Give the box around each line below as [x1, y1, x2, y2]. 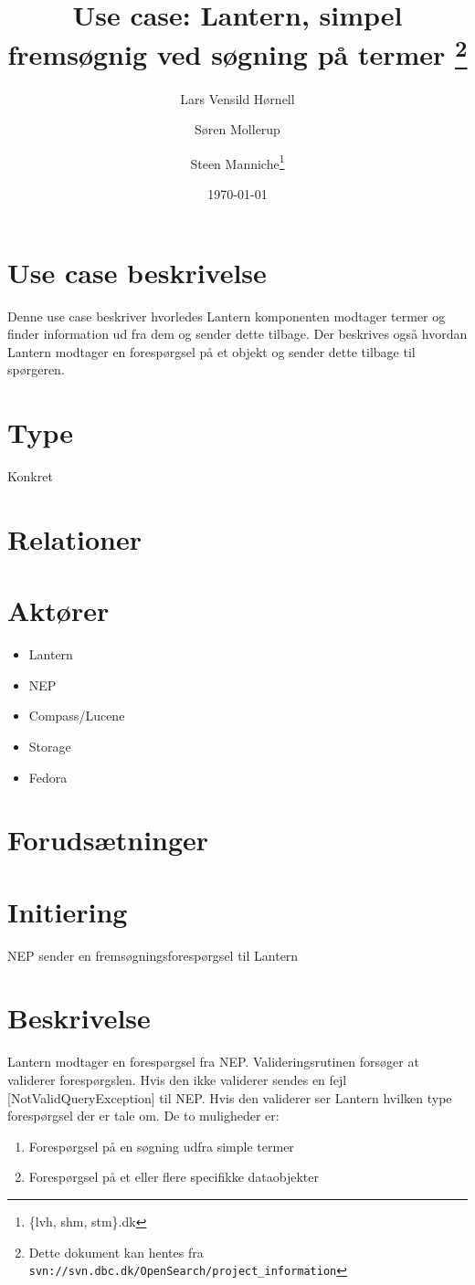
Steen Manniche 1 [190, 151, 285, 173]
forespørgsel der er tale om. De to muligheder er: [7, 1106, 280, 1125]
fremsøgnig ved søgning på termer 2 [7, 32, 468, 73]
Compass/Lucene [28, 706, 125, 725]
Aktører [7, 592, 110, 629]
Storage [28, 736, 71, 755]
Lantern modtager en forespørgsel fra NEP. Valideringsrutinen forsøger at [7, 1052, 419, 1071]
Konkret [7, 467, 53, 486]
